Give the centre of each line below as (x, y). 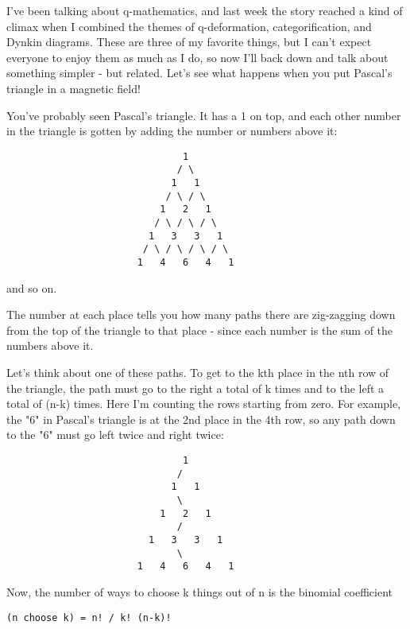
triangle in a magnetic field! (73, 88)
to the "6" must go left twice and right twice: (115, 435)
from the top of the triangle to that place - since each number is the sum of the (200, 330)
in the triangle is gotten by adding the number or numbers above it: (172, 131)
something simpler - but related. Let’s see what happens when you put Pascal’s (199, 73)
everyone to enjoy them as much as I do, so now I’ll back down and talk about (197, 57)
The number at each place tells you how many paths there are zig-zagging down (201, 314)
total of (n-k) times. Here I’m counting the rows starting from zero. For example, (204, 404)
